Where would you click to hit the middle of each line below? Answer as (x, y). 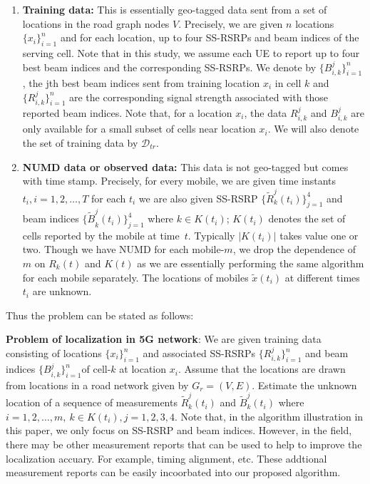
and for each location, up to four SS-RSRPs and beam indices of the (210, 37)
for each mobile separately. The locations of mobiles (135, 277)
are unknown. (62, 291)
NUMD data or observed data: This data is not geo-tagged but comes (185, 166)
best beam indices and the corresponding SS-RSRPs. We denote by (169, 67)
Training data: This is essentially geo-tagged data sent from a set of (175, 9)
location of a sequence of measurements (92, 402)
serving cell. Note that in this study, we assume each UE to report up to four (191, 52)
